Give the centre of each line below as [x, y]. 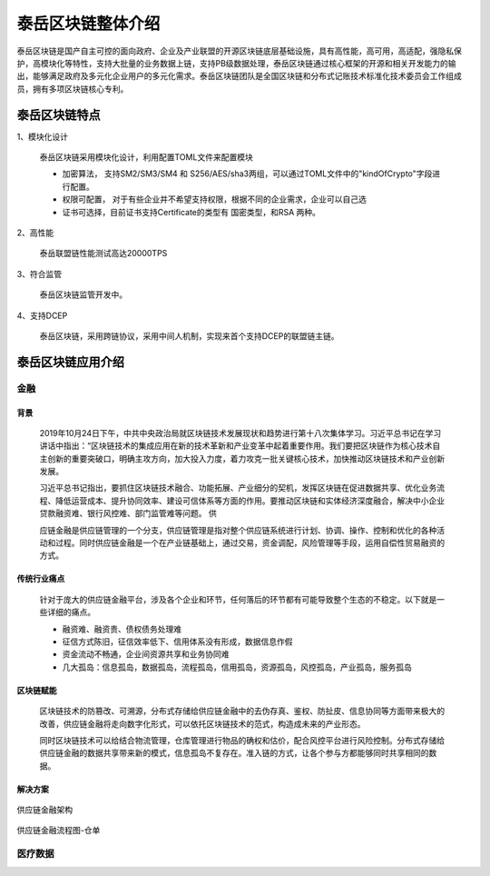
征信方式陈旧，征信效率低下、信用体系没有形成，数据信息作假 [177, 642]
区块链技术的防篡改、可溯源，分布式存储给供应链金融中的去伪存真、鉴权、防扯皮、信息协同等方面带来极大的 [242, 711]
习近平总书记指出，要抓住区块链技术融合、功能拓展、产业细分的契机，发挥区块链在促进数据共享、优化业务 [238, 488]
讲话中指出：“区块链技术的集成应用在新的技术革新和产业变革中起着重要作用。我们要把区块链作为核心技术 [236, 446]
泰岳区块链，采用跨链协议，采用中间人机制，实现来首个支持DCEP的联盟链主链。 [189, 335]
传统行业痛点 [41, 579]
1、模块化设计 [42, 136]
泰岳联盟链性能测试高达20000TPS [103, 254]
